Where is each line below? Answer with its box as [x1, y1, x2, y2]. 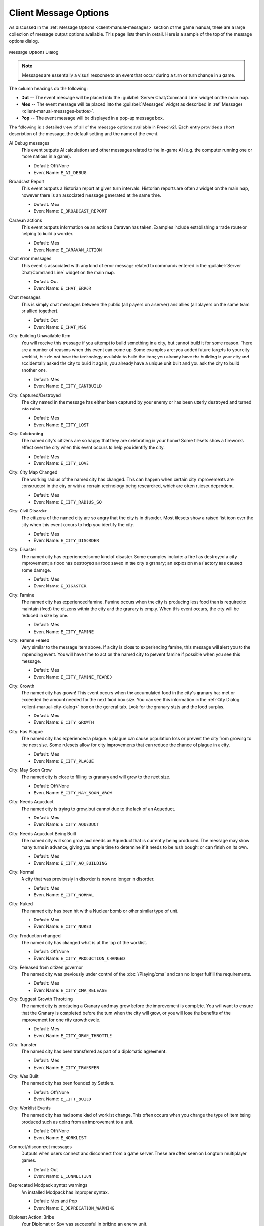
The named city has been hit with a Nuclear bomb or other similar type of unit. [21, 908, 179, 914]
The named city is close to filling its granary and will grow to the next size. [21, 774, 171, 780]
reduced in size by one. [21, 613, 68, 618]
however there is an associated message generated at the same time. [21, 192, 161, 198]
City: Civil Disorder [9, 508, 47, 514]
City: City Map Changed [9, 469, 58, 475]
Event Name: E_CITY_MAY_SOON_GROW [33, 790, 112, 795]
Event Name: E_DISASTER [33, 583, 87, 589]
